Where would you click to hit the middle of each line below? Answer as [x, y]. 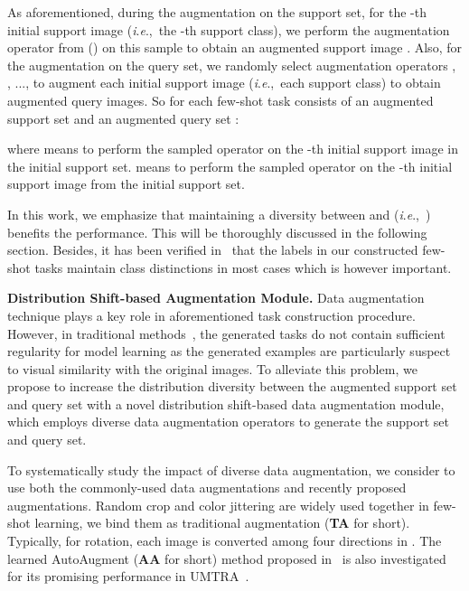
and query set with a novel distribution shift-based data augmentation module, [226, 403]
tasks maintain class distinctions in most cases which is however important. [243, 267]
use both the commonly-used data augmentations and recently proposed [207, 488]
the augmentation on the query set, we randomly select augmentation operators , [232, 65]
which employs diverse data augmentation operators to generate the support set [229, 422]
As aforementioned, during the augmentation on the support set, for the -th [217, 12]
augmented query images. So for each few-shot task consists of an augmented [220, 100]
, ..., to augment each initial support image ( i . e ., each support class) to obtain [224, 83]
